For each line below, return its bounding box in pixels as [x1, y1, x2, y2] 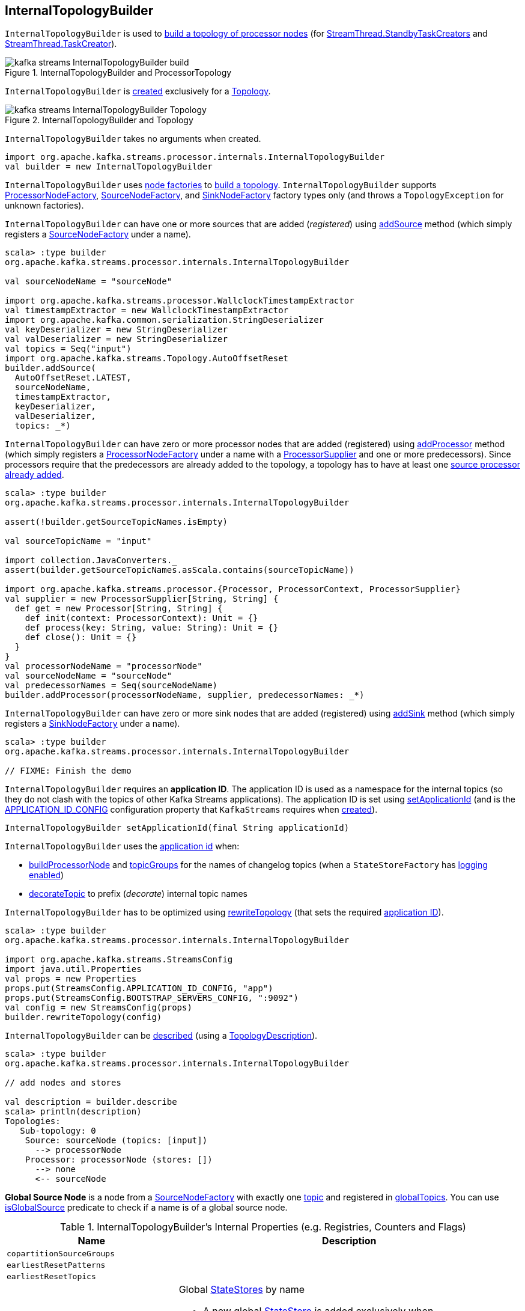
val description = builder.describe [5, 1097, 177, 1107]
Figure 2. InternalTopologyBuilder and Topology [5, 115, 193, 126]
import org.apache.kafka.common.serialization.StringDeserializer [5, 315, 324, 325]
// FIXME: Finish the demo [5, 766, 132, 776]
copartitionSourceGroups [7, 1249, 115, 1259]
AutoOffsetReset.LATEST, [14, 373, 132, 383]
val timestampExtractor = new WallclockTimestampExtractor [5, 305, 289, 316]
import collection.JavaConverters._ [5, 555, 177, 566]
